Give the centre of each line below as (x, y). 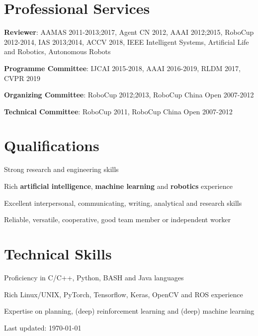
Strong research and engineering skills (61, 169)
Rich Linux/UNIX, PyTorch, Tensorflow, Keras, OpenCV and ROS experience (124, 294)
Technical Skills (58, 253)
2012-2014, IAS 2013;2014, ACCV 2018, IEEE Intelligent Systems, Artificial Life (127, 42)
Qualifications (52, 145)
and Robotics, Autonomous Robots (57, 51)
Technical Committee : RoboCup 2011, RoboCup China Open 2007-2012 (118, 111)
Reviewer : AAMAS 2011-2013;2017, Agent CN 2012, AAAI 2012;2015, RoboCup (129, 32)
